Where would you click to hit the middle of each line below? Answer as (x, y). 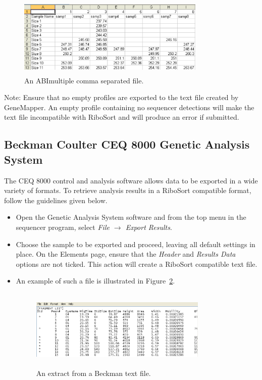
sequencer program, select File (63, 227)
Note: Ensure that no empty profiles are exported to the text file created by (121, 97)
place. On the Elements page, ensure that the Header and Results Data (126, 254)
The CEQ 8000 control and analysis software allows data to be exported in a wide (131, 180)
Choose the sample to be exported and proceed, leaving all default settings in (136, 244)
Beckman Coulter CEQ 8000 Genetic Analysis (127, 144)
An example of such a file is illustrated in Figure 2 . (95, 281)
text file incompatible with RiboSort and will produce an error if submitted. (122, 117)
